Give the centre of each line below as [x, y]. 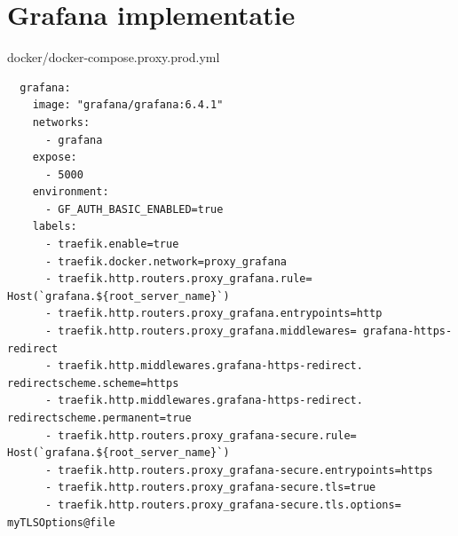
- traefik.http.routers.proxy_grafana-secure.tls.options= [223, 504]
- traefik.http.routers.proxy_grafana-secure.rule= [201, 435]
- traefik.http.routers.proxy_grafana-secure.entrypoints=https [239, 470]
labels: [55, 227]
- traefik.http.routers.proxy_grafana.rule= [178, 279]
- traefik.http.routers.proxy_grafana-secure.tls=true [210, 488]
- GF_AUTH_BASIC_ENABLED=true [134, 209]
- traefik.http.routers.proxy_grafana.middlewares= [201, 331]
